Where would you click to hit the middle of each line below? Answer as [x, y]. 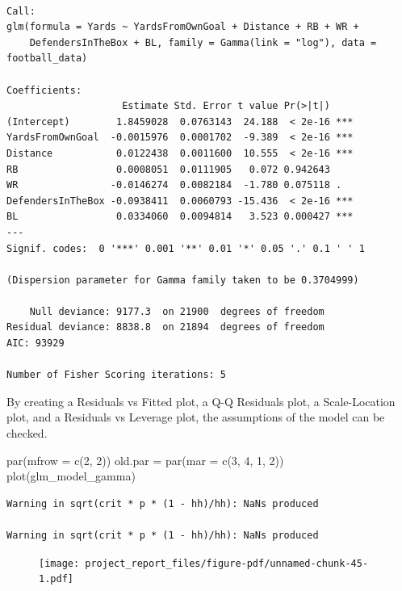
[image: [59, 563]
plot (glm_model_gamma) [71, 476]
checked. [27, 433]
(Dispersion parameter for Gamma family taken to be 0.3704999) [183, 280]
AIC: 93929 [36, 344]
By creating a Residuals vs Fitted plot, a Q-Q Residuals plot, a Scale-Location [201, 401]
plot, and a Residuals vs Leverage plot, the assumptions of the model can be [196, 417]
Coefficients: [44, 90]
